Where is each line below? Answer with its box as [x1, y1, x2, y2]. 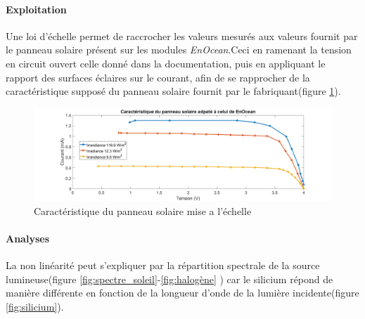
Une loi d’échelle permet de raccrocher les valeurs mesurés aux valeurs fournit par [6, 28, 358, 43]
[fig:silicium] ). [6, 299, 64, 314]
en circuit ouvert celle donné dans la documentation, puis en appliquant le [6, 56, 326, 70]
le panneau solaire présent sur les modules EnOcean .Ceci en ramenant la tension [6, 42, 352, 57]
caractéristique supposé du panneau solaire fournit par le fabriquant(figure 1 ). [6, 84, 341, 98]
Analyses [6, 231, 49, 246]
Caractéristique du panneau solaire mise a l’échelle [34, 203, 252, 218]
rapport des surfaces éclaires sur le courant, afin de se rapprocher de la [6, 70, 310, 84]
